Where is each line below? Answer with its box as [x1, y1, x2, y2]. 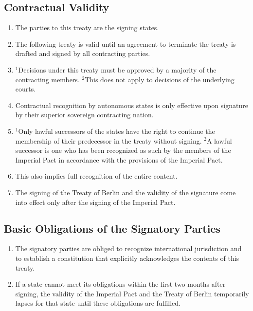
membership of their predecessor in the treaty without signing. [15, 135, 202, 146]
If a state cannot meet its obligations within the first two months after [15, 279, 226, 289]
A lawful [206, 135, 232, 146]
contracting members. [15, 74, 80, 84]
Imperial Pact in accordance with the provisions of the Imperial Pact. [15, 154, 223, 165]
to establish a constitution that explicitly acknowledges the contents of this [15, 253, 239, 263]
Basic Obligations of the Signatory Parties [4, 220, 221, 236]
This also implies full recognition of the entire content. [15, 171, 178, 181]
